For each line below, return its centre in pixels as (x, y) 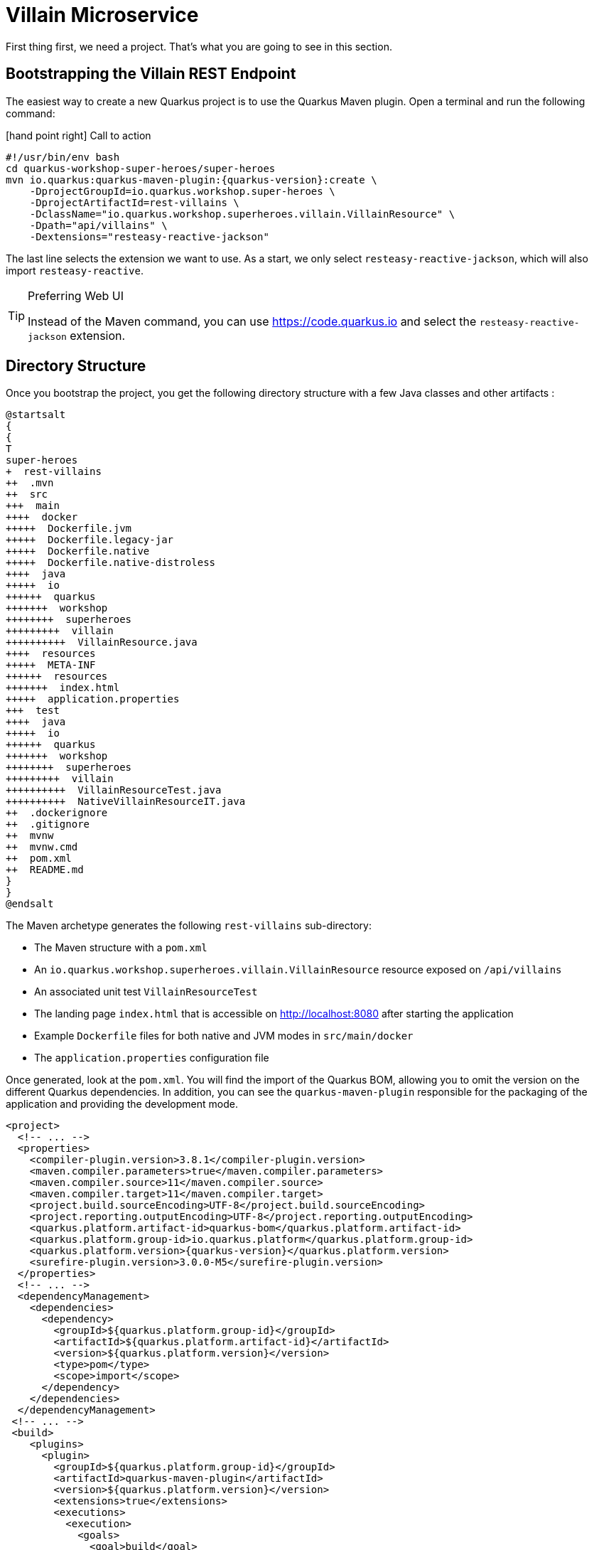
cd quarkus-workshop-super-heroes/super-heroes (141, 168)
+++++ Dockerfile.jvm (69, 529)
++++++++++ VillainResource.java (102, 642)
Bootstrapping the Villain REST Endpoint (151, 74)
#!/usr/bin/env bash (63, 157)
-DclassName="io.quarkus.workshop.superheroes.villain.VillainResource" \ (242, 214)
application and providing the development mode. (122, 1104)
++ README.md (45, 870)
